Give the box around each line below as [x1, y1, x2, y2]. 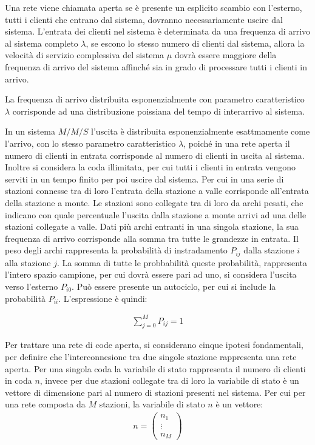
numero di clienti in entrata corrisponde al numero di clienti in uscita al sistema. [5, 149, 305, 161]
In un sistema [5, 125, 55, 138]
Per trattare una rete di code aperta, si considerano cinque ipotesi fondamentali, [5, 338, 303, 351]
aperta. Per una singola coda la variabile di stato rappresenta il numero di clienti [5, 362, 306, 375]
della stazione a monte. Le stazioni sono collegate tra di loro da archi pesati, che [5, 196, 303, 209]
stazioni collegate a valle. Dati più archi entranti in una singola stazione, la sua [5, 220, 299, 233]
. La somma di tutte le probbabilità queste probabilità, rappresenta [56, 256, 308, 269]
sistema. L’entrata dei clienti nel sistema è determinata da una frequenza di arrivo [5, 25, 311, 38]
